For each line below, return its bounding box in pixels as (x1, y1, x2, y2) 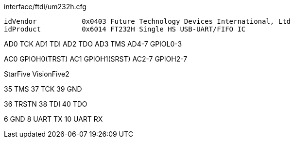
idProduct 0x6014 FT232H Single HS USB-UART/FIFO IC (4, 25, 246, 33)
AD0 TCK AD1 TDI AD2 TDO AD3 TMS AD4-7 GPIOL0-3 (4, 40, 182, 48)
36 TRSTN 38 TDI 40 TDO (4, 100, 87, 108)
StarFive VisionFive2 (4, 70, 69, 78)
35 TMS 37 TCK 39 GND (4, 85, 82, 93)
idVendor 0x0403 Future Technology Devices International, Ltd (4, 17, 291, 25)
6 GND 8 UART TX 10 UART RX (4, 115, 103, 123)
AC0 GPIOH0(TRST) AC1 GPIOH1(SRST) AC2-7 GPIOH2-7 (4, 55, 188, 63)
